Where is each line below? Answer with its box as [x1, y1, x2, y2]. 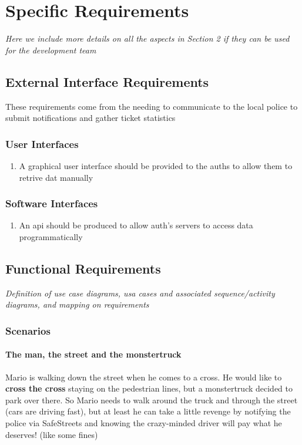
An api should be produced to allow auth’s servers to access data [19, 219, 253, 231]
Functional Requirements [5, 259, 161, 277]
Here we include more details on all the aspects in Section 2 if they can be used [5, 32, 290, 45]
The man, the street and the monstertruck [5, 348, 182, 360]
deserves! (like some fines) [5, 428, 98, 440]
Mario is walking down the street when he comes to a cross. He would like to [5, 370, 282, 383]
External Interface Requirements [5, 72, 209, 90]
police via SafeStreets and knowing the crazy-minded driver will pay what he [5, 416, 282, 429]
